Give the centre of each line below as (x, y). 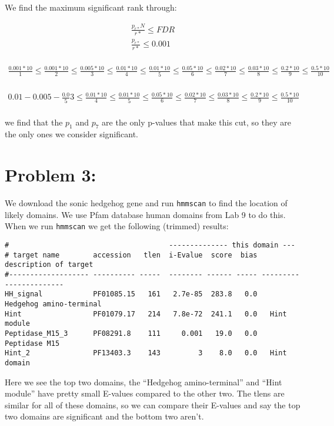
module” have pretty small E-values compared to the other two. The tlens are (145, 393)
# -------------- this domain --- (150, 245)
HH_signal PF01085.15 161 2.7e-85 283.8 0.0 (131, 294)
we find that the (34, 122)
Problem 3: (51, 175)
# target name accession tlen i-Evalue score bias (131, 255)
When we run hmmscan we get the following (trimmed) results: (117, 226)
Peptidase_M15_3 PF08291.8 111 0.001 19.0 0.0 (131, 333)
